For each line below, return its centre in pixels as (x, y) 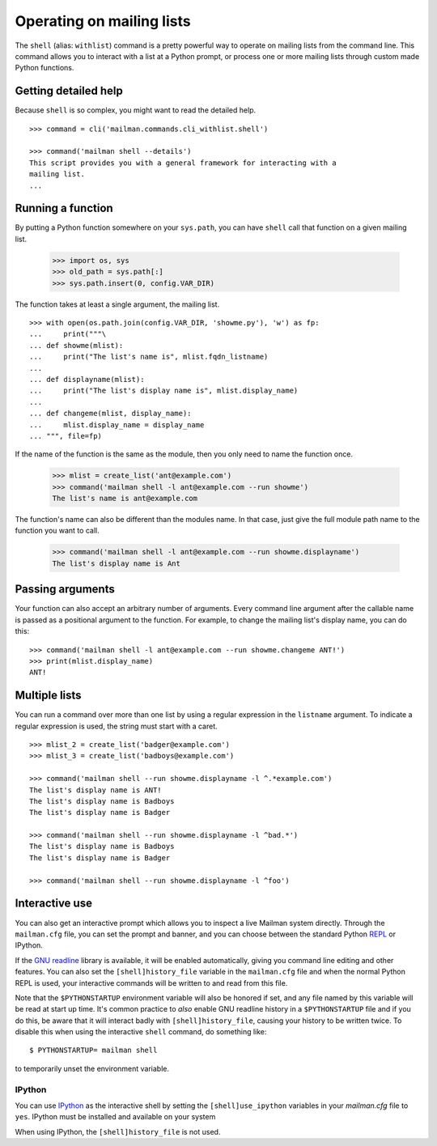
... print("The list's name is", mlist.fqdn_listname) (149, 357)
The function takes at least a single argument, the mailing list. (117, 304)
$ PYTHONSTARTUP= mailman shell (93, 1050)
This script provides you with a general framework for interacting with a (183, 163)
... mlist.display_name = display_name (117, 424)
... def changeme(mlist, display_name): (110, 414)
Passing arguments (65, 590)
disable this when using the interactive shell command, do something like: (141, 1032)
